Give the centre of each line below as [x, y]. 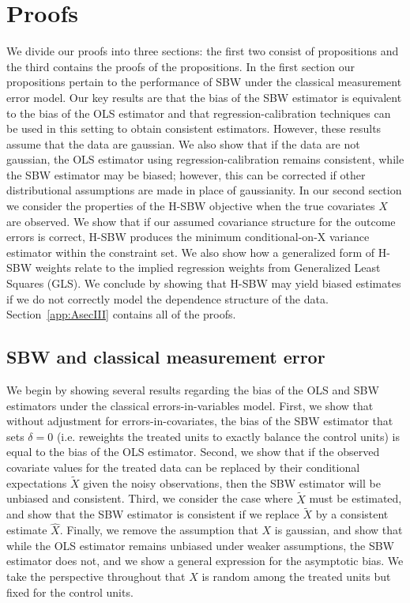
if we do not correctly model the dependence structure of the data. [167, 298]
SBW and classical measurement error [166, 357]
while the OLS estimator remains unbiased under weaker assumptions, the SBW [200, 545]
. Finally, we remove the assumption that [159, 530]
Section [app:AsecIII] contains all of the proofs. [121, 314]
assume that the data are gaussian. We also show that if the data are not [183, 143]
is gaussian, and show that [339, 530]
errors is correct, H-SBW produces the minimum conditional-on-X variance [188, 237]
